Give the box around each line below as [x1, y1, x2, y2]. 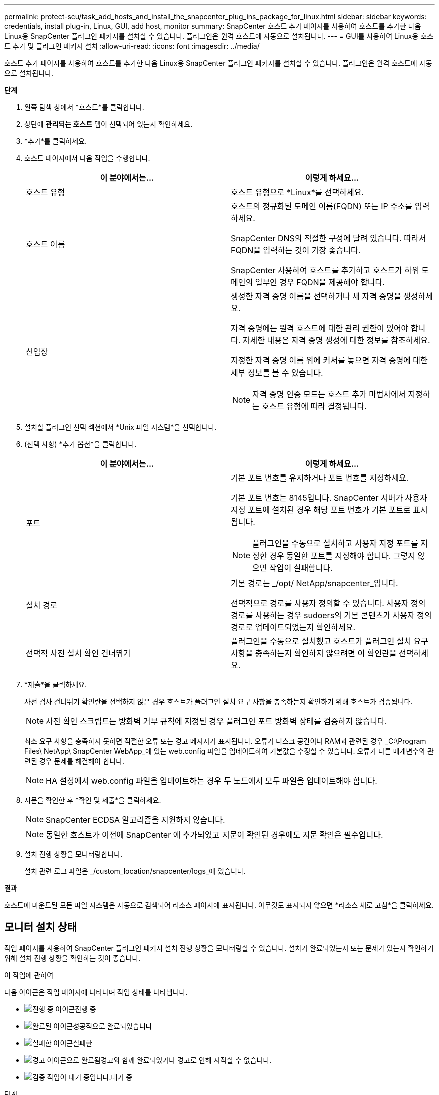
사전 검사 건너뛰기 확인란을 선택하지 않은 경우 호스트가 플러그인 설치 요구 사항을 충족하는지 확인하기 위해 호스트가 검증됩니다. [24, 697, 413, 706]
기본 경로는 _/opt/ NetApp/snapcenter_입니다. [231, 578, 398, 588]
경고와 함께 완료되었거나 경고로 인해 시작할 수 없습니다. [100, 1055, 272, 1064]
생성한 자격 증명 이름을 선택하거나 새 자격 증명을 [231, 291, 401, 301]
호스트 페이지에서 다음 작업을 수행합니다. [24, 154, 150, 162]
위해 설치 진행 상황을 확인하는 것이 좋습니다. [4, 953, 141, 962]
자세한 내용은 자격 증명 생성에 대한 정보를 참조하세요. [242, 335, 430, 345]
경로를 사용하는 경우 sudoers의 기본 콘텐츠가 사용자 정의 [231, 610, 432, 620]
